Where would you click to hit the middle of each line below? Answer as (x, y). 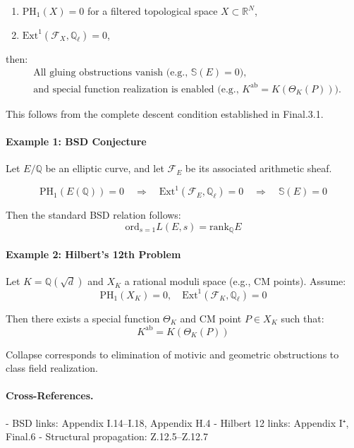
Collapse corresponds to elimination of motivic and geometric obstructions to (172, 354)
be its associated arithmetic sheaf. (258, 168)
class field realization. (52, 368)
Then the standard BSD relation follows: (93, 215)
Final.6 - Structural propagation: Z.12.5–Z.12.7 (107, 436)
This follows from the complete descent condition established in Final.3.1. (165, 113)
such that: (303, 318)
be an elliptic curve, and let (105, 168)
